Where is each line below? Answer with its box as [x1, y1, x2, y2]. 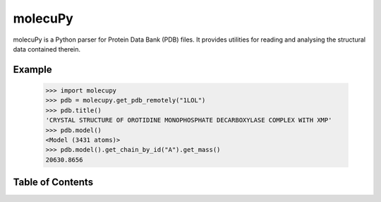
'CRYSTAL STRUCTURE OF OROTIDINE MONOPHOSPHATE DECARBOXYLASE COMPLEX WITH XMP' [45, 117, 332, 124]
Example [13, 64, 52, 76]
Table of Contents [13, 177, 94, 189]
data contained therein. [13, 44, 81, 53]
